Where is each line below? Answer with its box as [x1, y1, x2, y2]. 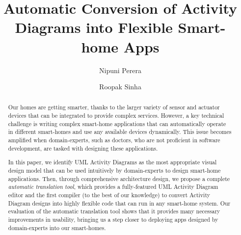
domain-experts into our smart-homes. [8, 223, 106, 232]
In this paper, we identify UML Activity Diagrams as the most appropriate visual [8, 158, 217, 166]
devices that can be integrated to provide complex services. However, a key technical [8, 111, 224, 120]
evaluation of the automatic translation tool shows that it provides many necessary [8, 207, 220, 215]
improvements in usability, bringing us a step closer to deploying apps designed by [8, 215, 218, 223]
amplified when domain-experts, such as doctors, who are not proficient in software [8, 136, 220, 144]
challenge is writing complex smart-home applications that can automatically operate [8, 119, 226, 128]
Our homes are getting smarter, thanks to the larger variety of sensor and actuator [8, 103, 220, 111]
